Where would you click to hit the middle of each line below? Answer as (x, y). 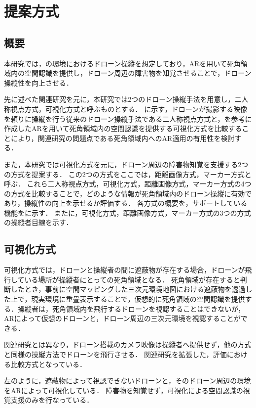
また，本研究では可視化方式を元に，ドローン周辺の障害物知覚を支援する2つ (126, 164)
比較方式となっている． (48, 364)
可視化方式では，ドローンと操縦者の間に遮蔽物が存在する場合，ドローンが (125, 270)
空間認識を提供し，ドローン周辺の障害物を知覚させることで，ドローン (138, 73)
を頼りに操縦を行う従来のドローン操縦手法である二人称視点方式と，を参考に (128, 118)
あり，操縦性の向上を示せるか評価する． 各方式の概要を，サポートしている (126, 203)
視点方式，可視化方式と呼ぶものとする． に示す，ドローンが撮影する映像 (129, 109)
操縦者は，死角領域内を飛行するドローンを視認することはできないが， (131, 308)
